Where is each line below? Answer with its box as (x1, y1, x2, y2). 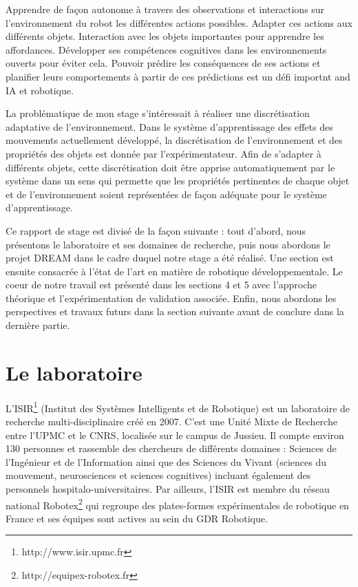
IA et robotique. (6, 83, 74, 97)
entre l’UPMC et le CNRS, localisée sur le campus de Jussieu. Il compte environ (6, 427, 344, 442)
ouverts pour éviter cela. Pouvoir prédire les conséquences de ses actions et (6, 56, 321, 70)
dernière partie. (6, 318, 70, 332)
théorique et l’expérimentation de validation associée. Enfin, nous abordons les (6, 290, 337, 305)
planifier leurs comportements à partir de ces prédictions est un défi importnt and (6, 69, 350, 83)
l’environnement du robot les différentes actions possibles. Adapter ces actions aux (6, 15, 352, 30)
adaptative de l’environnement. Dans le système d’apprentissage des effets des (6, 119, 333, 134)
